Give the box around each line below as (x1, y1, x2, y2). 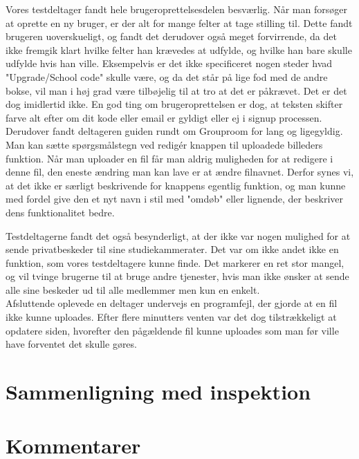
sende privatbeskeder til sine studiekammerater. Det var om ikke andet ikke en (6, 242, 339, 256)
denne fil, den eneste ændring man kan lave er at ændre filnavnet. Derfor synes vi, (6, 165, 354, 179)
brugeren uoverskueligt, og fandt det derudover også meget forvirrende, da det (6, 29, 337, 44)
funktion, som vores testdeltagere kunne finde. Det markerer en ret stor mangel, (6, 255, 344, 270)
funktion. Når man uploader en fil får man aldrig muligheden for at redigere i (6, 151, 333, 165)
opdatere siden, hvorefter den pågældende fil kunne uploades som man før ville (6, 323, 339, 337)
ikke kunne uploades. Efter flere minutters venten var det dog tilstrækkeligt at (6, 310, 337, 324)
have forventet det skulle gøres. (6, 337, 137, 351)
